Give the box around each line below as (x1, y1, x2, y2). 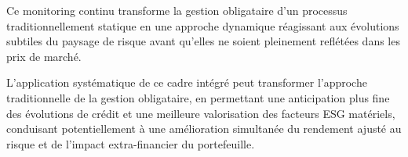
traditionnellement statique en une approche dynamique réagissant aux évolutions (6, 17, 399, 34)
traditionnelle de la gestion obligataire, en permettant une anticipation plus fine (6, 89, 390, 105)
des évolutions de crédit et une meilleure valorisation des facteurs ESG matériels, (6, 105, 395, 121)
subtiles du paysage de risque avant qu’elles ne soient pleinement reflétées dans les (6, 33, 400, 49)
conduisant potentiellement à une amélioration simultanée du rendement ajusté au (6, 120, 402, 137)
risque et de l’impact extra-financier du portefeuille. (6, 135, 255, 152)
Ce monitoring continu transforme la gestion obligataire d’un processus (6, 2, 348, 18)
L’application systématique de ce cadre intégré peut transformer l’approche (6, 74, 367, 91)
